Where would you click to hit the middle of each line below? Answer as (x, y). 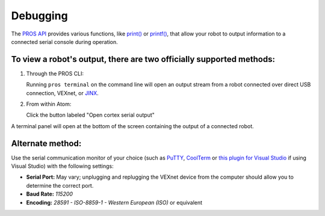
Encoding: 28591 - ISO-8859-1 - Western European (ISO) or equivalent (114, 202)
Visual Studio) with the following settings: (62, 166)
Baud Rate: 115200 (50, 194)
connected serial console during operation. (65, 42)
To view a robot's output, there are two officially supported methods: (143, 59)
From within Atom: (49, 104)
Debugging (40, 16)
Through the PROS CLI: (55, 73)
